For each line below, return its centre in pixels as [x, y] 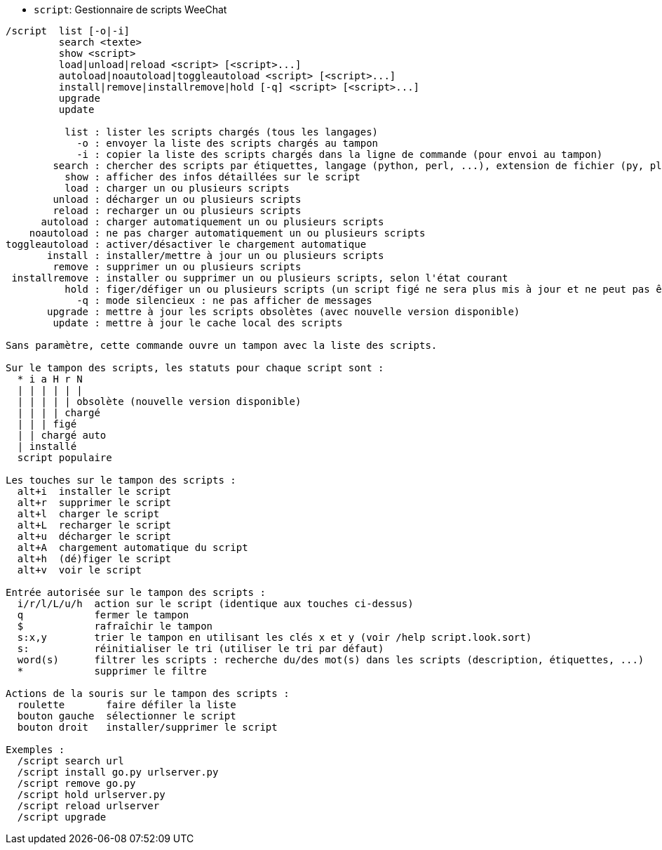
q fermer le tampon [103, 615]
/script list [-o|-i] [68, 31]
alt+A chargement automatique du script [133, 547]
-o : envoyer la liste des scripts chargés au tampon [228, 143]
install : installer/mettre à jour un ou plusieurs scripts [216, 255]
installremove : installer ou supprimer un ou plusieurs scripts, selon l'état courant [260, 278]
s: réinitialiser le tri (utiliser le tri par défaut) [201, 649]
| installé [47, 446]
